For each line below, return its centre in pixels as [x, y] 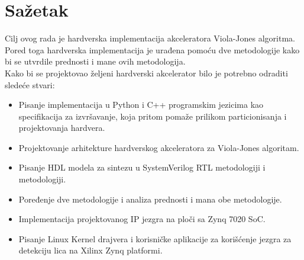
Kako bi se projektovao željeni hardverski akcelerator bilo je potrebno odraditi [146, 73]
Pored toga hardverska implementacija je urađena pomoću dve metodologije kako [152, 49]
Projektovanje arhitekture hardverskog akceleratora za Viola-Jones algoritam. [159, 147]
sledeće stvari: [30, 84]
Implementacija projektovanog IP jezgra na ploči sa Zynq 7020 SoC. [142, 219]
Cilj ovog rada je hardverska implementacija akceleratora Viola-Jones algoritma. [150, 38]
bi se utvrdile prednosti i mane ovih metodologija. [95, 61]
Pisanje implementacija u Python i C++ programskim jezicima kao [141, 105]
